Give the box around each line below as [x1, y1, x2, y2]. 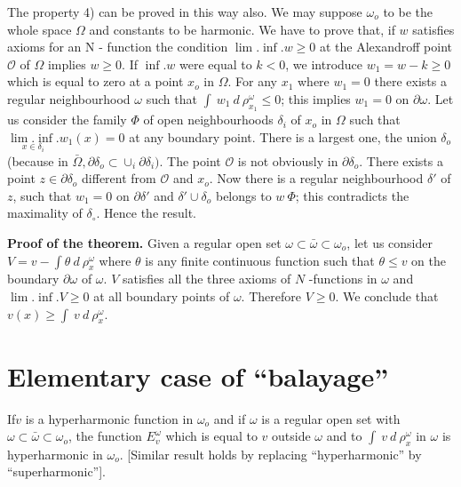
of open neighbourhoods [143, 110, 274, 129]
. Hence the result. [96, 204, 196, 222]
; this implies [281, 89, 351, 108]
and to [326, 427, 362, 445]
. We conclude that [335, 286, 439, 305]
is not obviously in [237, 151, 338, 170]
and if [213, 409, 246, 427]
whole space [7, 20, 72, 38]
